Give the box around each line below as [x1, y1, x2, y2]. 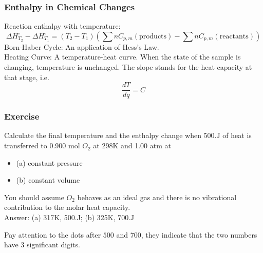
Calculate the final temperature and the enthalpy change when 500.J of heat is [4, 130, 252, 141]
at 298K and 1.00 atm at [93, 140, 171, 151]
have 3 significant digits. [4, 239, 80, 250]
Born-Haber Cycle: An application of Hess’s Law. [4, 41, 159, 52]
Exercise [4, 110, 40, 123]
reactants [219, 32, 249, 40]
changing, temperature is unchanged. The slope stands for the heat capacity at [4, 62, 252, 72]
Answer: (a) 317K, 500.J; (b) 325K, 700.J [4, 212, 135, 223]
